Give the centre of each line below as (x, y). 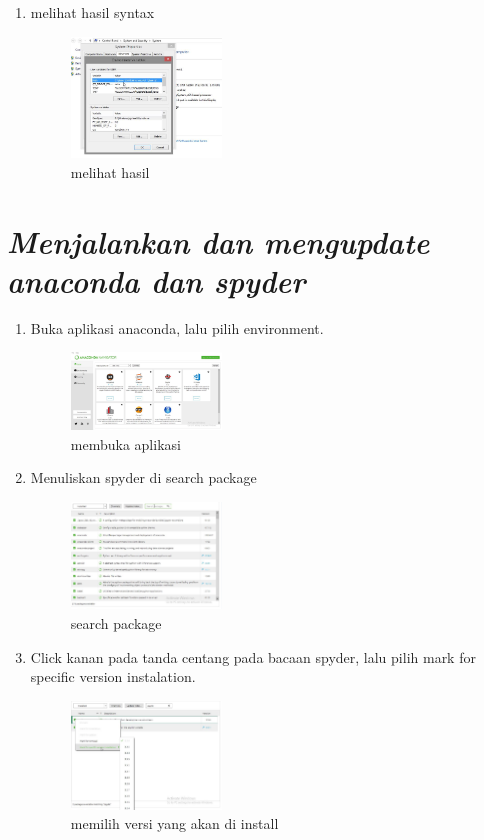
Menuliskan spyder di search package (143, 477)
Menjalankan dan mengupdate (218, 241)
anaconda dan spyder (156, 280)
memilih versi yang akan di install (174, 823)
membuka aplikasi (125, 443)
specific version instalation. (113, 676)
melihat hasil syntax (92, 12)
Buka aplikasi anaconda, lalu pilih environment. (177, 327)
